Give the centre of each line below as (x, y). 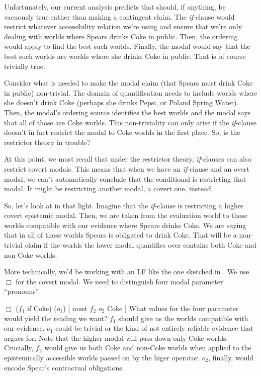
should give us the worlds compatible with (183, 318)
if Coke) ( (42, 308)
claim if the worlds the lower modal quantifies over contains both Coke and (141, 245)
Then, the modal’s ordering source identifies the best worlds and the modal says (127, 112)
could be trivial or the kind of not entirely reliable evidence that (154, 328)
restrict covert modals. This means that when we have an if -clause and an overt (127, 168)
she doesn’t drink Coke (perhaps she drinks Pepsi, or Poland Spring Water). (121, 102)
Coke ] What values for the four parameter (173, 308)
